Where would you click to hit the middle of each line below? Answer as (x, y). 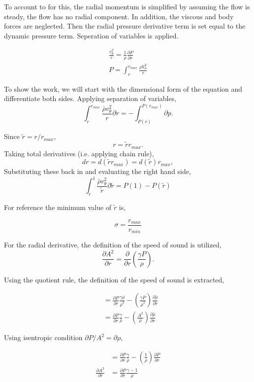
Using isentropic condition (43, 337)
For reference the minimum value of (58, 207)
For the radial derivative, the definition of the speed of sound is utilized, (113, 245)
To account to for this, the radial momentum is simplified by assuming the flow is (127, 6)
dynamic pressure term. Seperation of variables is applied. (91, 35)
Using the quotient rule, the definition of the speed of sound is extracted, (114, 279)
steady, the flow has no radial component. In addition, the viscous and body (119, 16)
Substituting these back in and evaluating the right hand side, (97, 171)
